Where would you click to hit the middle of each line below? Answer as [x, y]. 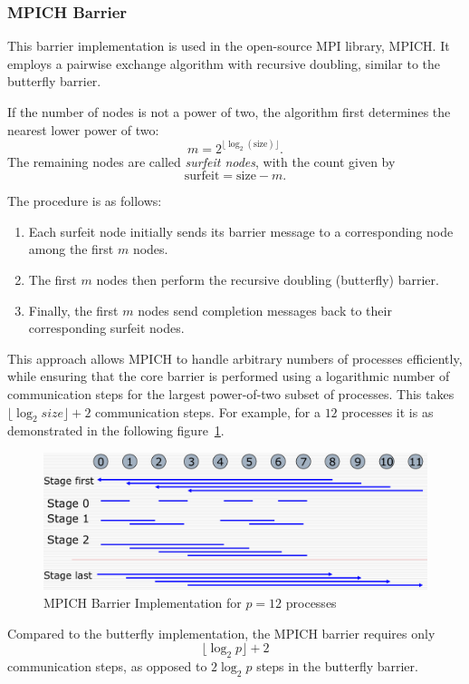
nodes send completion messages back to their [265, 310]
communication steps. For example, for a [208, 411]
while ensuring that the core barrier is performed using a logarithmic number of [229, 376]
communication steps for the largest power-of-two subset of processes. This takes [231, 393]
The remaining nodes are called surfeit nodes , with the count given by [201, 161]
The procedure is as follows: [85, 201]
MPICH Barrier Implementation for [143, 603]
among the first [71, 249]
